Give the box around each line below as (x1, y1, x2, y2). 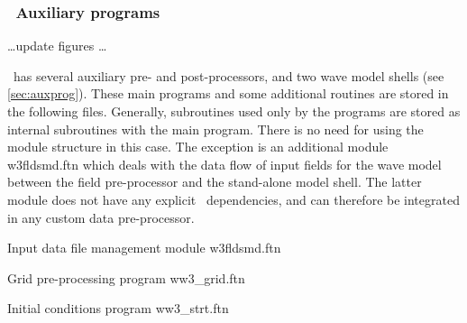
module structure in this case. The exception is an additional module (7, 137, 389, 156)
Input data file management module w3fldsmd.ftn (7, 238, 281, 257)
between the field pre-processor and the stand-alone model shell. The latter (7, 172, 422, 191)
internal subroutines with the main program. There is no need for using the (7, 119, 424, 138)
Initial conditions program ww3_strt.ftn (7, 299, 229, 318)
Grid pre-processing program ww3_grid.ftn (7, 268, 245, 287)
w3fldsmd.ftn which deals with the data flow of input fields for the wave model (7, 154, 442, 173)
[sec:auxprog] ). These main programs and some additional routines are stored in (7, 84, 449, 103)
